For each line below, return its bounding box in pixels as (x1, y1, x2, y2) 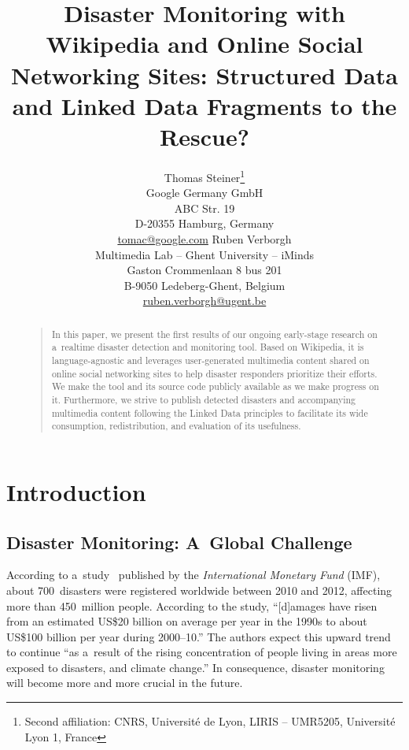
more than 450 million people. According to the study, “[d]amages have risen (6, 597, 378, 614)
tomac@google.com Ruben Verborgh (117, 230, 292, 247)
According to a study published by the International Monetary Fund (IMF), (6, 566, 381, 583)
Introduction (6, 475, 146, 507)
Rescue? (160, 120, 249, 152)
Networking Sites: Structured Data (11, 58, 398, 91)
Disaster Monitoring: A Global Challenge (6, 529, 352, 554)
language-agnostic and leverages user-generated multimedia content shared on (51, 353, 370, 366)
